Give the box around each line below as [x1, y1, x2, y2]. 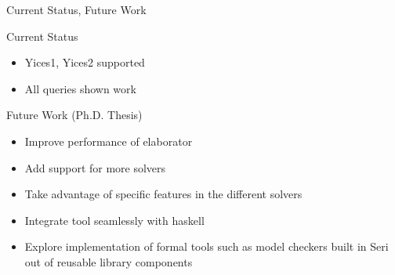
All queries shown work [24, 80, 136, 96]
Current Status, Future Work [6, 2, 147, 17]
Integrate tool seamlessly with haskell [24, 212, 205, 228]
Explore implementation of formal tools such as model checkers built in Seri [24, 238, 389, 255]
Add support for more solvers [24, 159, 166, 175]
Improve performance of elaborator [24, 132, 193, 149]
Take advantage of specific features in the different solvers [24, 186, 303, 202]
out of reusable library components [24, 253, 193, 270]
